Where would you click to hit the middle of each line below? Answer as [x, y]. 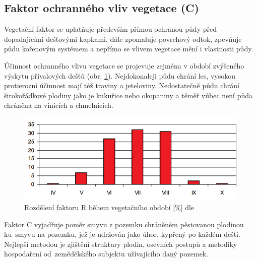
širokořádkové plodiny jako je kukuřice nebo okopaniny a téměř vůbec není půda [128, 95]
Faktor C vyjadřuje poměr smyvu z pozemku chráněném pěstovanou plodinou [124, 224]
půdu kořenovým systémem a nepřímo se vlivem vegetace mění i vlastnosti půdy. [129, 49]
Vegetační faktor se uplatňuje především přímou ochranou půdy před [110, 29]
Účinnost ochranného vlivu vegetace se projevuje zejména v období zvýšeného [124, 65]
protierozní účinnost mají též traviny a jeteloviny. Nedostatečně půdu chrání [122, 85]
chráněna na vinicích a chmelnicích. [59, 105]
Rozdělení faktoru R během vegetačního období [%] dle [109, 207]
